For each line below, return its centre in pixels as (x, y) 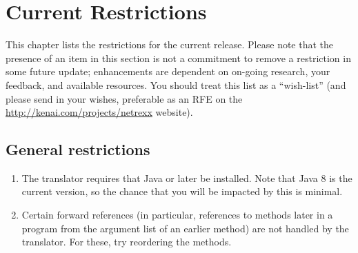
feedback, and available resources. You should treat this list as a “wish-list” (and (176, 84)
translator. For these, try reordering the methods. (127, 242)
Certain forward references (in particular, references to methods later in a (177, 215)
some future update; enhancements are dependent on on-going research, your (168, 71)
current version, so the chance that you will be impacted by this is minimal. (182, 191)
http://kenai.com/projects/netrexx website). (99, 112)
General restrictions (78, 149)
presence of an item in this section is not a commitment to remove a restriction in (178, 58)
